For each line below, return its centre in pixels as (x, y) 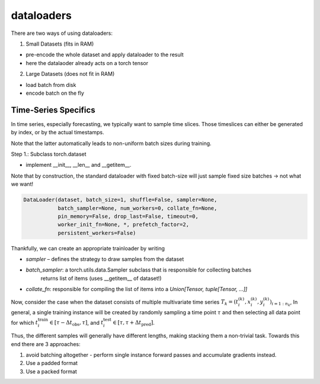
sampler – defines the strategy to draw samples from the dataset (105, 259)
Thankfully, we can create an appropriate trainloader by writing (88, 248)
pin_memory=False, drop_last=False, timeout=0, (128, 216)
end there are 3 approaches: (46, 344)
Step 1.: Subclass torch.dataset (49, 154)
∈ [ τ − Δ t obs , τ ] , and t (76, 323)
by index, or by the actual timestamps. (57, 133)
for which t (25, 322)
